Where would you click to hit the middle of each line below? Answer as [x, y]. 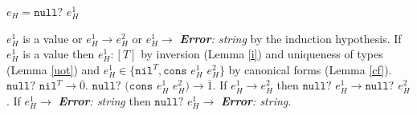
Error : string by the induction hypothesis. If [290, 38]
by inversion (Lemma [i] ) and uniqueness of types [262, 54]
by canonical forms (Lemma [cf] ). [310, 69]
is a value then [59, 54]
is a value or [53, 38]
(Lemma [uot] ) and [53, 69]
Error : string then [104, 100]
